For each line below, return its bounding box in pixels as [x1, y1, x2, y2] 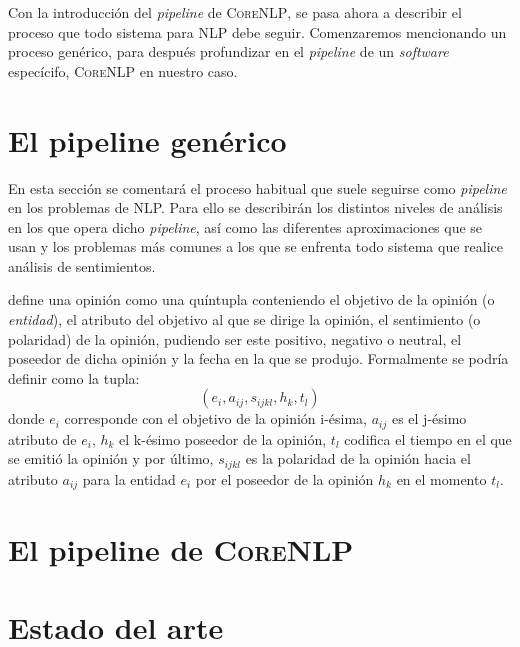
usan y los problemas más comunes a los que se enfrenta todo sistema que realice [8, 236, 503, 257]
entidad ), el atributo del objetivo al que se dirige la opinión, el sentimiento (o [8, 309, 481, 330]
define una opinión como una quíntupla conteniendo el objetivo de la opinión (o [8, 289, 495, 310]
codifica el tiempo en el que [344, 428, 512, 449]
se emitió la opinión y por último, [8, 448, 214, 469]
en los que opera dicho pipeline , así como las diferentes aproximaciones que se [8, 216, 483, 237]
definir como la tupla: [8, 367, 140, 388]
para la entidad [82, 468, 176, 489]
